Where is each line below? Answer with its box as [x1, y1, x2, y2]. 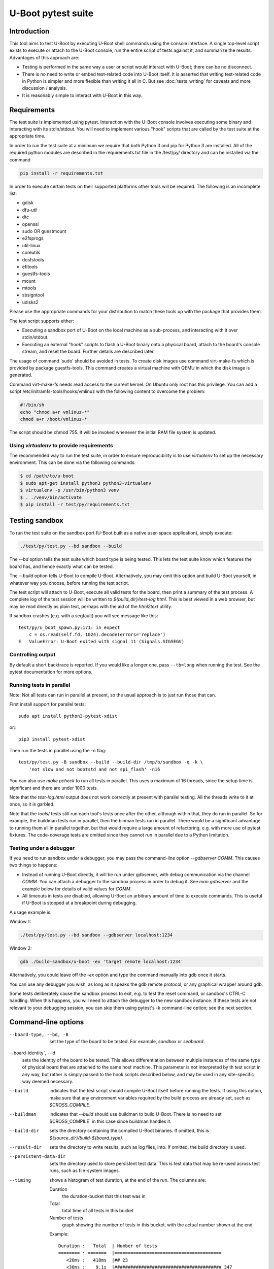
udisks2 [22, 299, 39, 305]
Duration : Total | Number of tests [58, 1243, 157, 1249]
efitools [22, 263, 38, 270]
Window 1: [9, 919, 31, 925]
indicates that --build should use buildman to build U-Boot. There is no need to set [49, 1111, 222, 1117]
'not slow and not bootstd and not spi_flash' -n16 [28, 766, 160, 772]
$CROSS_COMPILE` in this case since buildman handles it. [49, 1118, 172, 1124]
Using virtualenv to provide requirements [9, 442, 114, 449]
